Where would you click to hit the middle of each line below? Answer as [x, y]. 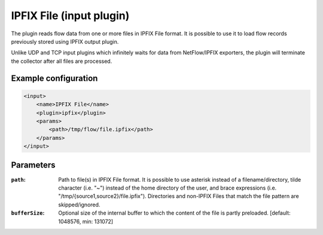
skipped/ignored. [79, 205]
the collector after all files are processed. [62, 61]
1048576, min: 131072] [86, 221]
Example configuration [54, 78]
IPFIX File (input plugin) [70, 16]
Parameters [33, 165]
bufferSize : [28, 213]
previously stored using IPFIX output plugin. [65, 41]
